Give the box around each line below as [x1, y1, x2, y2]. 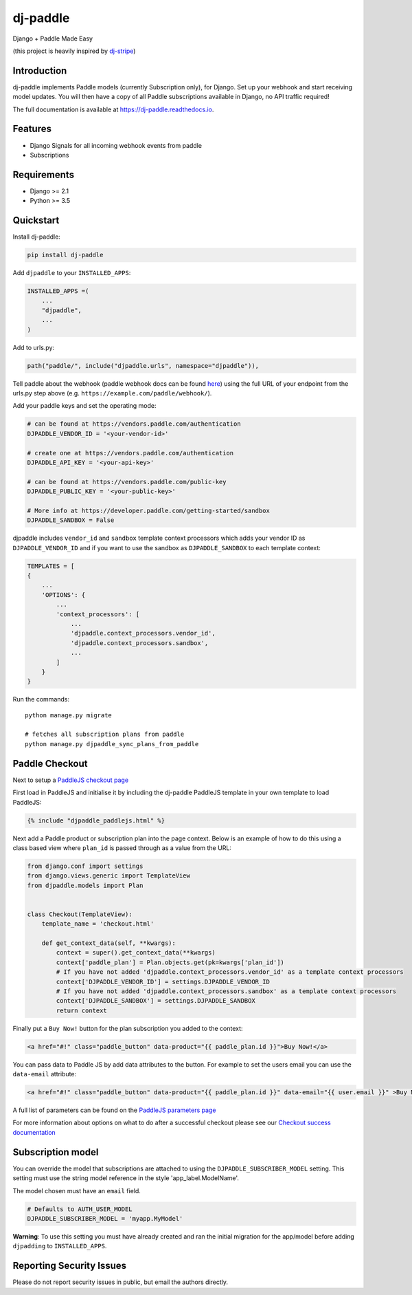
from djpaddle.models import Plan [27, 881, 144, 889]
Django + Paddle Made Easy [12, 34, 93, 43]
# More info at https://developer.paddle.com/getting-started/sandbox [27, 506, 271, 514]
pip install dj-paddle [27, 251, 104, 259]
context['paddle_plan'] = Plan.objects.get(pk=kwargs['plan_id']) [56, 958, 285, 966]
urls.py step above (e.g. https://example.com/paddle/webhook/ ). [12, 389, 212, 397]
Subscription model [12, 1146, 99, 1158]
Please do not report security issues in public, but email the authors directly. [12, 1278, 229, 1286]
